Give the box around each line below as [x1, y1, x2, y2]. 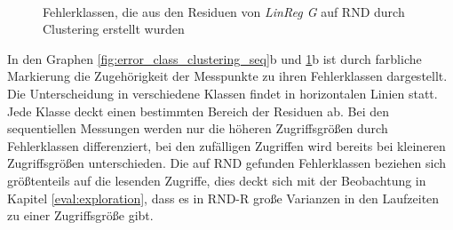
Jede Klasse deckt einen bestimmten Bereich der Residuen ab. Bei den [7, 101, 390, 120]
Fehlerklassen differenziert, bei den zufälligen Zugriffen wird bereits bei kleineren [7, 136, 446, 155]
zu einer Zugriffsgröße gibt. [7, 206, 154, 225]
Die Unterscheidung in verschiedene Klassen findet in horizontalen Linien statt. [7, 83, 438, 102]
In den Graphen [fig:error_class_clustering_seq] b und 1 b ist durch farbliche [7, 49, 422, 67]
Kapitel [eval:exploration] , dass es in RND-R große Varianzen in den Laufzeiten [7, 188, 440, 207]
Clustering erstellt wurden [43, 20, 185, 38]
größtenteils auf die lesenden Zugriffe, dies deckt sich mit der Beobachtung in [7, 171, 426, 189]
